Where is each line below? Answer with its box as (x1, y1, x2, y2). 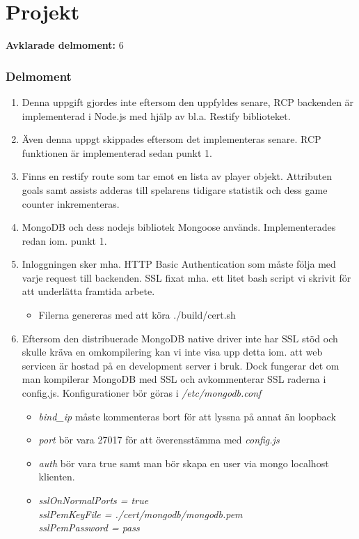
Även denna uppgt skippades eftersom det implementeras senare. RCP (22, 132, 321, 146)
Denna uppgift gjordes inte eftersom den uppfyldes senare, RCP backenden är (22, 94, 354, 109)
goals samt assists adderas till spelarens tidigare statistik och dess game (22, 182, 328, 197)
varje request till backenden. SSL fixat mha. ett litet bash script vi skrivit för (22, 270, 351, 284)
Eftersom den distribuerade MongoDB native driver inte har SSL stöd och (22, 331, 338, 345)
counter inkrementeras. (22, 196, 120, 211)
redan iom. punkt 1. (22, 233, 107, 248)
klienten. (38, 469, 75, 484)
